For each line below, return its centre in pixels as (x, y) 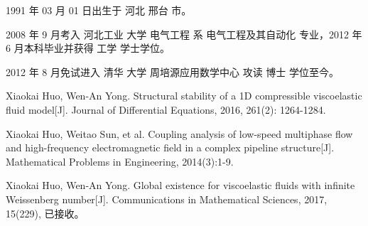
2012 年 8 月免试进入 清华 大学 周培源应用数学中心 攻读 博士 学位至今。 (172, 71)
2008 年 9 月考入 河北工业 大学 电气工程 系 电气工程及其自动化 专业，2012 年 (184, 34)
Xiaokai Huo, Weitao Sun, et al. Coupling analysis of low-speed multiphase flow (179, 133)
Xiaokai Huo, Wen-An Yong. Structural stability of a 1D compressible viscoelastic (184, 96)
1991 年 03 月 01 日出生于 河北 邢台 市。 (99, 10)
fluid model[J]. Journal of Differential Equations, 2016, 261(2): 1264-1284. (166, 109)
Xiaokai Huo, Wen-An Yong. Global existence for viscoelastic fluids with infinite (180, 185)
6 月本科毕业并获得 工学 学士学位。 (88, 48)
